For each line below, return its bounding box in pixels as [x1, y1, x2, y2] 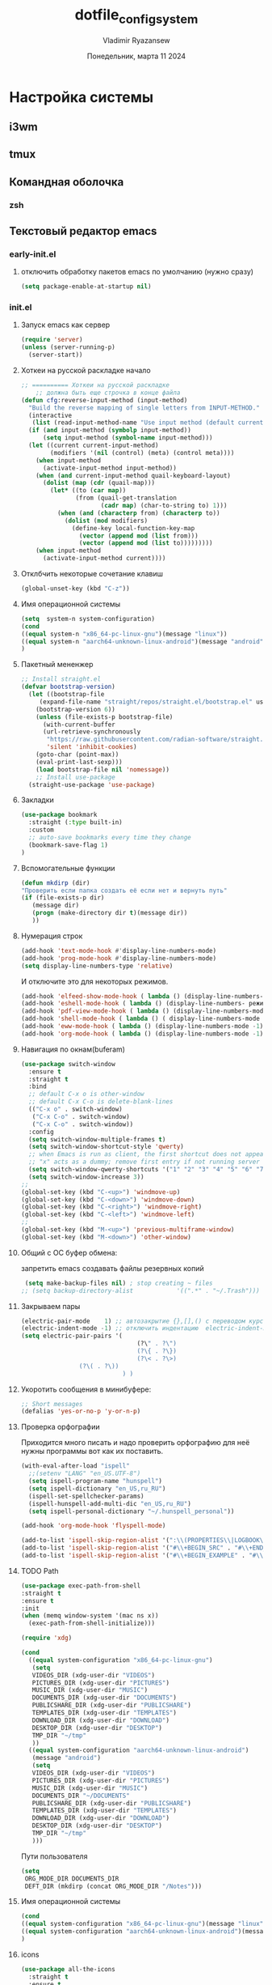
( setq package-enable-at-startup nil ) [20, 283, 152, 291]
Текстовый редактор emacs [9, 224, 157, 238]
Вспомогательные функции [20, 863, 115, 873]
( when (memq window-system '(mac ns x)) [20, 1612, 159, 1620]
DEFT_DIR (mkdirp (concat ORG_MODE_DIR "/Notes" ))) [24, 1882, 203, 1890]
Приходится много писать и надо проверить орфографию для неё [20, 1438, 250, 1447]
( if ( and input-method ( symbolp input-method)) [28, 427, 192, 435]
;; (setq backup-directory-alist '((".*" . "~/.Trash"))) [20, 1286, 261, 1294]
